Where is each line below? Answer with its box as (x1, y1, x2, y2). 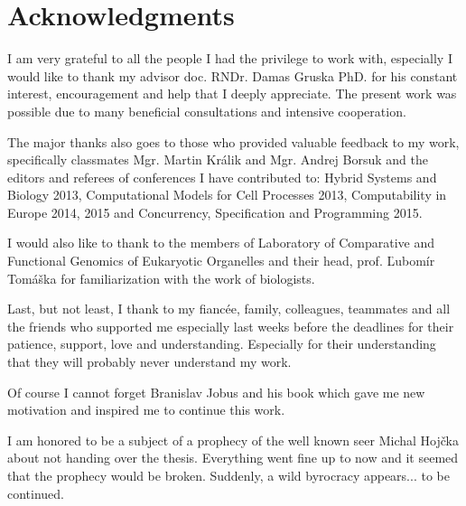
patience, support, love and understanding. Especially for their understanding (7, 334, 436, 353)
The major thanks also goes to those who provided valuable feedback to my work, (7, 132, 460, 151)
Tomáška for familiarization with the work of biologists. (7, 268, 315, 287)
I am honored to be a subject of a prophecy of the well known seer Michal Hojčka (7, 430, 459, 449)
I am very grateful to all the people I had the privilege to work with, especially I (7, 49, 452, 68)
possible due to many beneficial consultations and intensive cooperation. (7, 101, 406, 120)
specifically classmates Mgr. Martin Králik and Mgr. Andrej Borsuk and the (7, 150, 428, 169)
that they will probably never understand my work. (7, 352, 292, 371)
